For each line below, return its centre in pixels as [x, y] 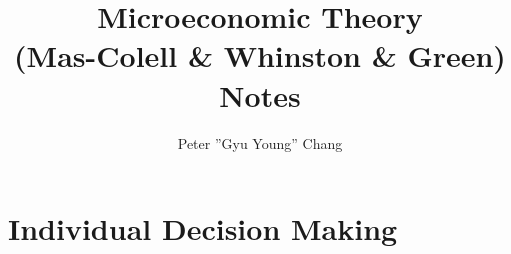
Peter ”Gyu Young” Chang [260, 142]
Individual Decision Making [203, 228]
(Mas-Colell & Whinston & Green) [260, 55]
